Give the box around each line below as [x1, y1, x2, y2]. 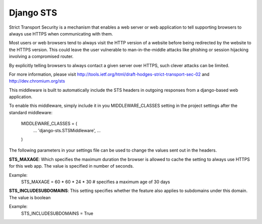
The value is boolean [9, 194, 51, 200]
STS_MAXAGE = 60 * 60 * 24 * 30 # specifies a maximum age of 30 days [21, 179, 170, 185]
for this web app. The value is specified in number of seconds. [9, 163, 134, 169]
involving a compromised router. [9, 53, 74, 59]
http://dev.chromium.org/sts [9, 78, 65, 84]
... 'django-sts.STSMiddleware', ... [33, 127, 101, 133]
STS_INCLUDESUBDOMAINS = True [21, 210, 94, 216]
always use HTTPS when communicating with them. [9, 31, 114, 36]
